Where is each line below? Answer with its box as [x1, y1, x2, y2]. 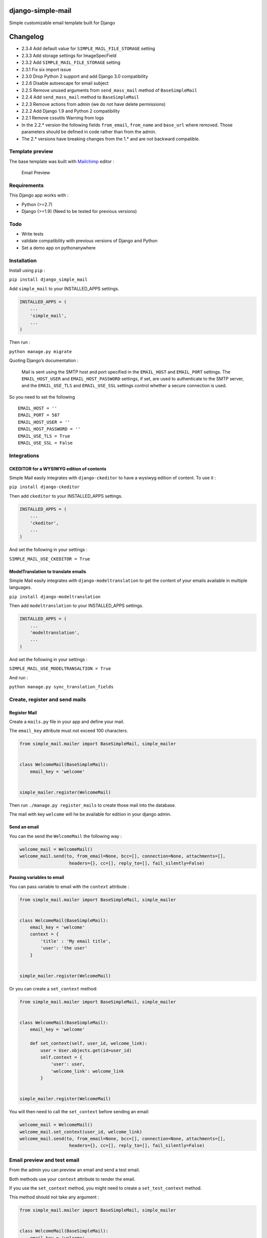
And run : [9, 674, 28, 680]
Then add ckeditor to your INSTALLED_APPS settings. [9, 493, 123, 499]
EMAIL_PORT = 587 [18, 413, 60, 418]
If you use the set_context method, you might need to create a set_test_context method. [9, 1185, 202, 1191]
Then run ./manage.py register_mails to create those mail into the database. [9, 802, 177, 808]
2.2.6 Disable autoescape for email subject [21, 80, 109, 86]
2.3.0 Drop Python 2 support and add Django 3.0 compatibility [21, 73, 148, 79]
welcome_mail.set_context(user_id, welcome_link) [19, 1129, 142, 1135]
